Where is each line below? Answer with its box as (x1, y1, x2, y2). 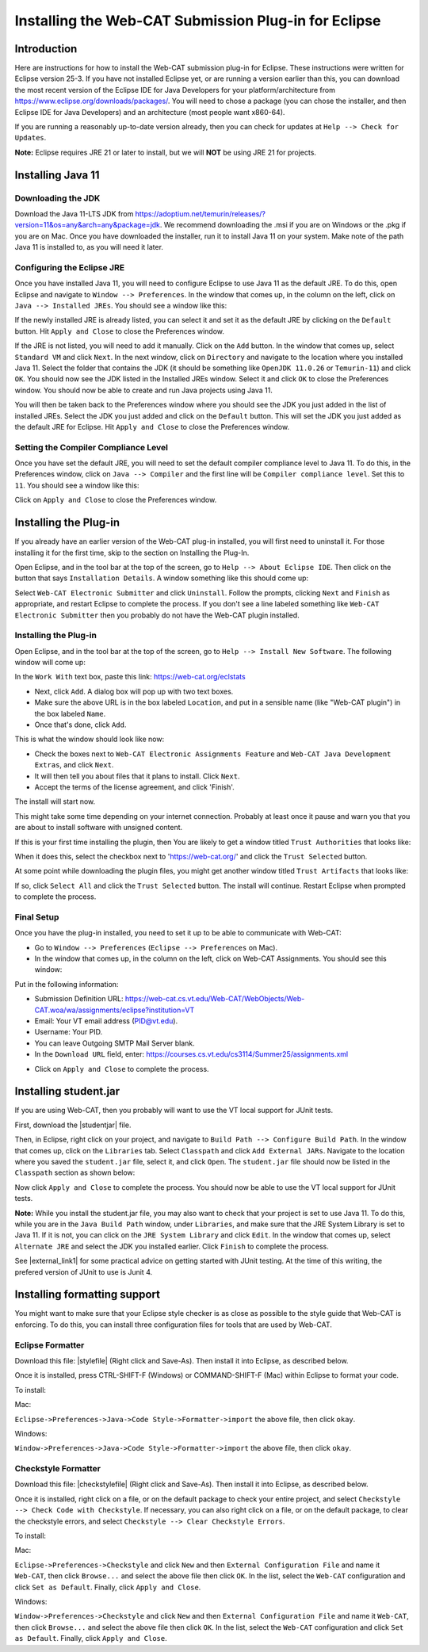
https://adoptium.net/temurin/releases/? (135, 208, 266, 218)
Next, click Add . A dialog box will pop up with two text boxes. (34, 686, 234, 696)
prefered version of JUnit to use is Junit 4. (14, 1267, 153, 1276)
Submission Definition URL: (34, 994, 124, 1004)
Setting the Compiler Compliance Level (14, 442, 169, 453)
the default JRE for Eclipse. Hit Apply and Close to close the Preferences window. (14, 422, 289, 431)
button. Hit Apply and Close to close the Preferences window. (14, 326, 225, 336)
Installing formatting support (14, 1288, 160, 1302)
